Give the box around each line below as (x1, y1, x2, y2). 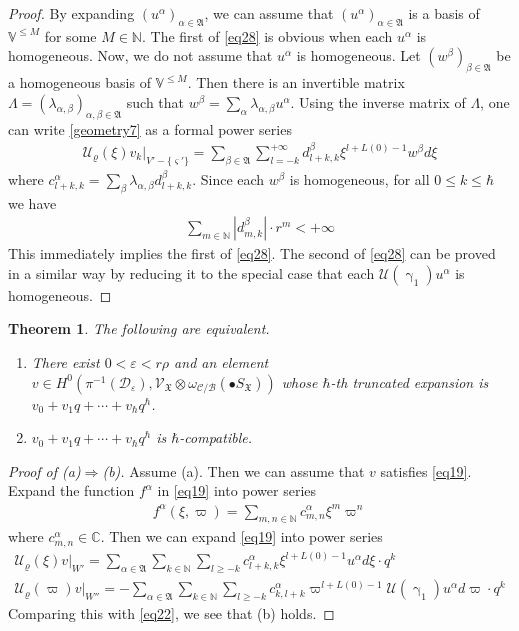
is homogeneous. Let (296, 45, 421, 66)
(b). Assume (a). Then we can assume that (102, 460, 365, 481)
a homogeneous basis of (8, 72, 151, 93)
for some (44, 25, 97, 46)
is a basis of (408, 3, 480, 23)
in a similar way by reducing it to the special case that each (8, 262, 375, 283)
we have (8, 192, 57, 213)
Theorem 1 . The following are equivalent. (8, 318, 270, 339)
